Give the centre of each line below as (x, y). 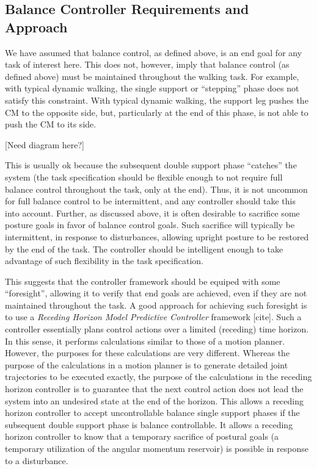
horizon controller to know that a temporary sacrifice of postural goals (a (142, 436)
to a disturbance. (37, 460)
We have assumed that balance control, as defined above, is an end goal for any (154, 52)
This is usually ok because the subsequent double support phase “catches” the (151, 165)
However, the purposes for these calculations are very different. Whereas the (148, 353)
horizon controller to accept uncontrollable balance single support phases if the (152, 413)
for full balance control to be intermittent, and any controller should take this (150, 201)
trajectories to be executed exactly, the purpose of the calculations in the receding (158, 377)
